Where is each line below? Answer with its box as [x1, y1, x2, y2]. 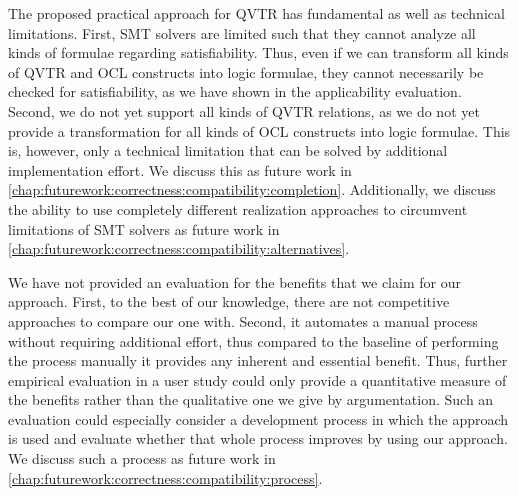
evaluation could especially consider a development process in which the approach [8, 408, 509, 429]
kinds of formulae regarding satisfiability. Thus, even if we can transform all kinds [8, 42, 509, 63]
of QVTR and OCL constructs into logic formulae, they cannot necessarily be [8, 61, 484, 82]
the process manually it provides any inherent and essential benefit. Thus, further [8, 350, 508, 371]
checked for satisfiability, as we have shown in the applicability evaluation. [8, 81, 462, 102]
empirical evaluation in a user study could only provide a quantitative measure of [8, 369, 507, 390]
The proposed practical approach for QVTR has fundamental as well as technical [8, 3, 505, 23]
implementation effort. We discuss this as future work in [8, 159, 352, 180]
